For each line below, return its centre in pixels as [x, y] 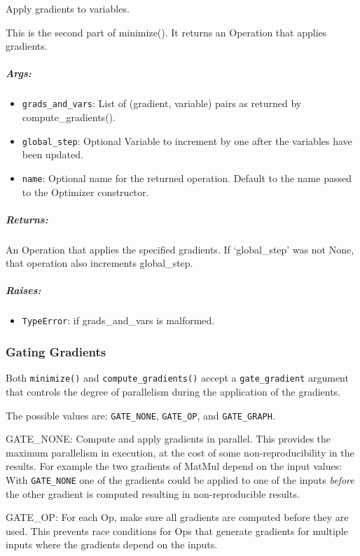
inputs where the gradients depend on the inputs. [112, 544]
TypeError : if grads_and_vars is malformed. [118, 320]
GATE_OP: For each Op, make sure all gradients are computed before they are [177, 517]
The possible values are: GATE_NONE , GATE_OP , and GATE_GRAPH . [140, 415]
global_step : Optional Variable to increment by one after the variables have [187, 140]
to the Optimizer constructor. [85, 192]
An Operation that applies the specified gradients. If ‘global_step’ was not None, [180, 249]
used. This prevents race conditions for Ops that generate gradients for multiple [177, 530]
